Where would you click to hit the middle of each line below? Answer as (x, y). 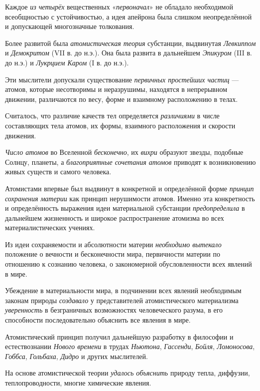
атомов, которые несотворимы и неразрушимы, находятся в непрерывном (116, 89)
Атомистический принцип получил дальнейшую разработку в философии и (119, 336)
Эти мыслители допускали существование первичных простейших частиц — (122, 79)
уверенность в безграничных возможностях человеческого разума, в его (114, 310)
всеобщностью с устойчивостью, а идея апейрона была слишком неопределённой (129, 16)
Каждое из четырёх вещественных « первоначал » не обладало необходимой (119, 6)
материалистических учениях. (50, 227)
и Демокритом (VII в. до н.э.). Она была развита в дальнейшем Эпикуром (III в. (129, 53)
